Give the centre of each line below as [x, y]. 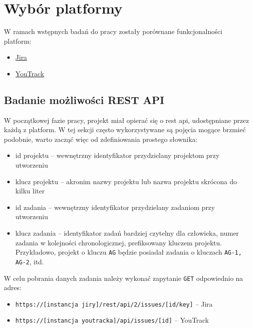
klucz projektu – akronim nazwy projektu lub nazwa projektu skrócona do [126, 181]
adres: [13, 287]
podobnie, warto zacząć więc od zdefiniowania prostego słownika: [101, 139]
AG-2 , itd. [30, 261]
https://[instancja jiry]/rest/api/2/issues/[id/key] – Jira [114, 303]
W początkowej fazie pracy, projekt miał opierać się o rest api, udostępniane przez [126, 120]
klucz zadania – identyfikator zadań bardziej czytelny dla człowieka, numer [127, 233]
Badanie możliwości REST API [84, 99]
